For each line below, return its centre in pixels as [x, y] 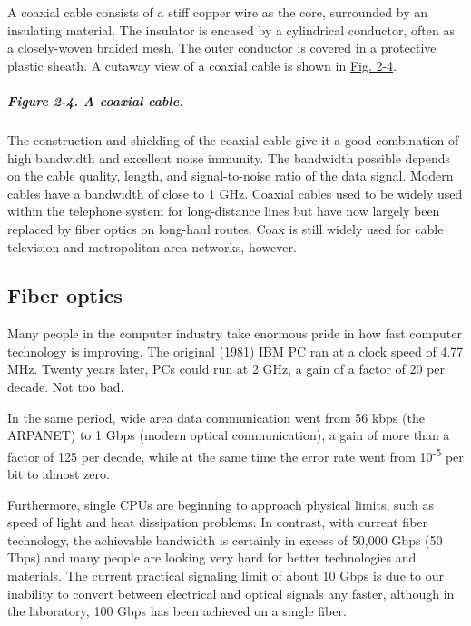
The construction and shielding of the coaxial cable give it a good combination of [233, 139]
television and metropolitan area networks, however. [152, 246]
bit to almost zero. [59, 474]
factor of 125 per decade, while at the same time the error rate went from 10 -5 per [235, 455]
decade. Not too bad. [66, 387]
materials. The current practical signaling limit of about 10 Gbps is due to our [226, 576]
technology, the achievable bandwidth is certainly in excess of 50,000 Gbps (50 [225, 539]
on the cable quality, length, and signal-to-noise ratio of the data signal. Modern [231, 176]
